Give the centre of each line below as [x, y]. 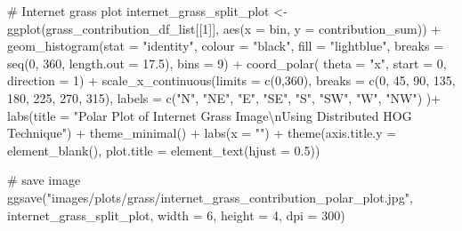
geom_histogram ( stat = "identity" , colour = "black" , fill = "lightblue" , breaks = [226, 46]
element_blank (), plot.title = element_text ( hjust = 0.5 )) [164, 150]
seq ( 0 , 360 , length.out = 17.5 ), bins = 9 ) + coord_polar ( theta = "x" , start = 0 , [227, 63]
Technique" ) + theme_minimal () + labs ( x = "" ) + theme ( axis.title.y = [202, 133]
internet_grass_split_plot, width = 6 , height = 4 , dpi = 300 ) [176, 215]
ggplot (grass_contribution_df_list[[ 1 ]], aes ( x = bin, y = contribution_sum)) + [224, 28]
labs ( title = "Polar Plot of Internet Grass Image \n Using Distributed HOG [210, 115]
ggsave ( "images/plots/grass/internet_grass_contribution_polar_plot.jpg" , [210, 197]
